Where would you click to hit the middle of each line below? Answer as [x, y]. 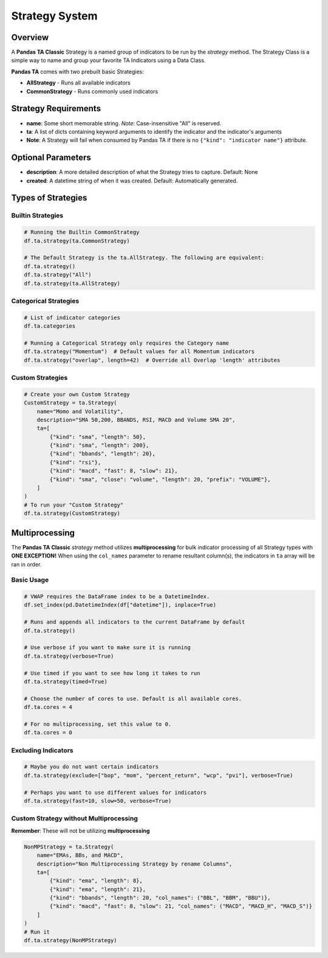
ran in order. [26, 564]
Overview [30, 37]
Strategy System [54, 16]
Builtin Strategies [37, 216]
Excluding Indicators [42, 750]
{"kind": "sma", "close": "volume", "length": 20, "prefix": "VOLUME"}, [160, 479]
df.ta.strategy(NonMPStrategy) [71, 940]
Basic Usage [30, 580]
